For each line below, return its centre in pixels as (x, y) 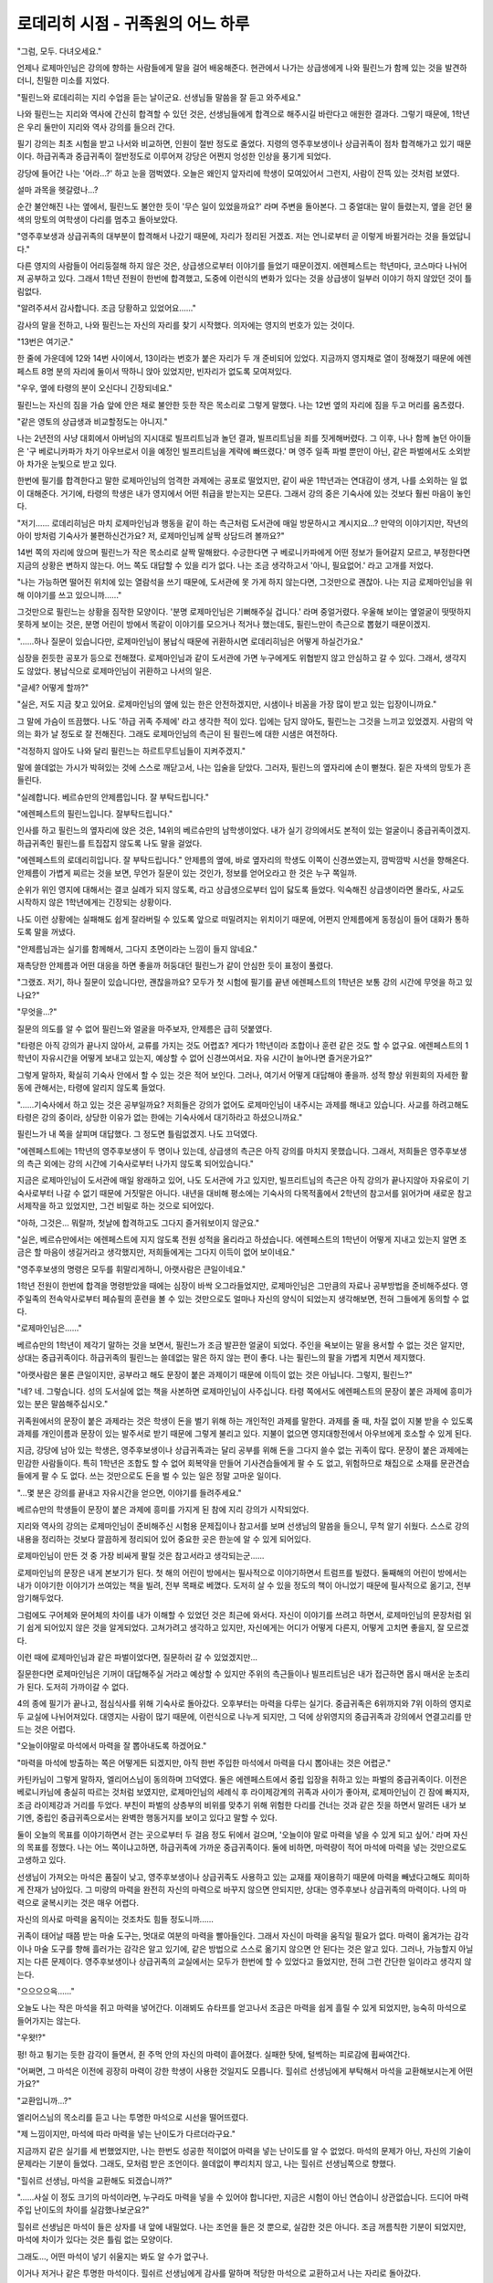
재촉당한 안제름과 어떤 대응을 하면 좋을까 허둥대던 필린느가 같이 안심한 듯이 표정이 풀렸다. (175, 965)
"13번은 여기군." (45, 342)
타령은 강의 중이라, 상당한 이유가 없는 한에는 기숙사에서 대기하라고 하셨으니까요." (160, 1117)
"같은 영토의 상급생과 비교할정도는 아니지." (92, 421)
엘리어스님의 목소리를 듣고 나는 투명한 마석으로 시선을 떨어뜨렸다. (133, 2118)
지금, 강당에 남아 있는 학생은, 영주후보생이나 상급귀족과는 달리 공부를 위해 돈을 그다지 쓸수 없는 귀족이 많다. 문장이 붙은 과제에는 (243, 1450)
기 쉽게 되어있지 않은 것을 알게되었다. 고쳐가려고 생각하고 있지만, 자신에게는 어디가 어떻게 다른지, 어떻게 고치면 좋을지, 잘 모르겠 (243, 1628)
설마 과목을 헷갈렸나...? (58, 190)
